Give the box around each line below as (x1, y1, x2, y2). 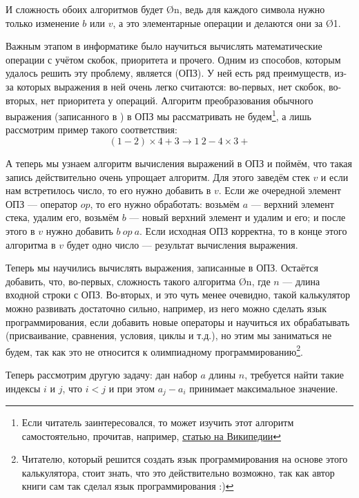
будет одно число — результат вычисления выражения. (66, 237, 298, 251)
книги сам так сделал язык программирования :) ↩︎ (21, 479, 234, 493)
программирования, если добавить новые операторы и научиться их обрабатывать (6, 314, 350, 329)
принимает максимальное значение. (189, 381, 338, 395)
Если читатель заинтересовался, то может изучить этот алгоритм (21, 415, 294, 430)
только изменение (6, 15, 79, 30)
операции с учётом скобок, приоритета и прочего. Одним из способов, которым (6, 52, 341, 66)
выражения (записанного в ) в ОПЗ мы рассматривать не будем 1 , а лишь (6, 107, 311, 123)
